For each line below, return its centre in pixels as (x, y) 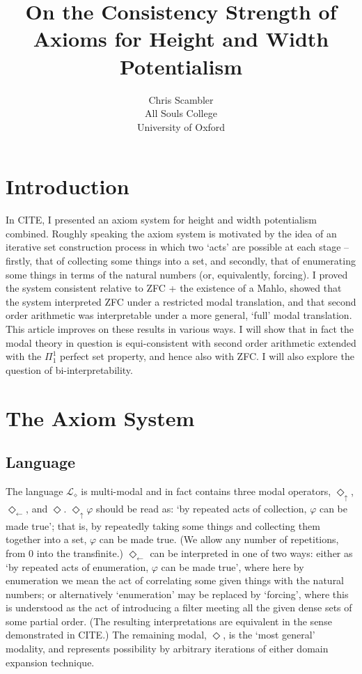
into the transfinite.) (80, 552)
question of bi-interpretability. (69, 369)
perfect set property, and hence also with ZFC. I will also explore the (207, 356)
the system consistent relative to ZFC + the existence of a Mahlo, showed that (174, 288)
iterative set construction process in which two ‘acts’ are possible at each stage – (178, 247)
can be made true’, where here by (233, 566)
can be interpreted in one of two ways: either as (251, 552)
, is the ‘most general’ (269, 635)
